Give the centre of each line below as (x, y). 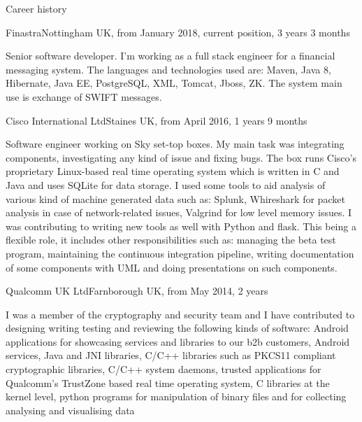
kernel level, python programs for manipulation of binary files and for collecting (176, 396)
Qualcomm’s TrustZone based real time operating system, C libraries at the (168, 382)
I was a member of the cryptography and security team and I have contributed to (180, 314)
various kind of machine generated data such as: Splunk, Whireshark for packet (175, 198)
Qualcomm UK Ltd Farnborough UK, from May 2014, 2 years (137, 291)
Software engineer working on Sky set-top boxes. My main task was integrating (175, 144)
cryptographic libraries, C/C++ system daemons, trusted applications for (164, 369)
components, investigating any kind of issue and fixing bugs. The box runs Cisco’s (181, 157)
